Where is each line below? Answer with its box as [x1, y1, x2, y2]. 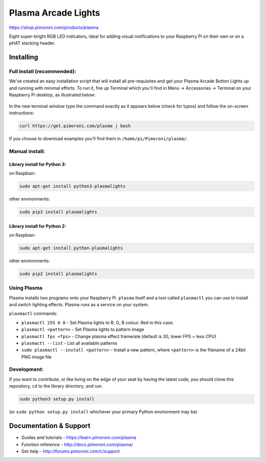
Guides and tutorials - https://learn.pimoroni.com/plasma [21, 435, 136, 440]
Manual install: [9, 147, 45, 154]
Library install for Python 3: [9, 161, 66, 167]
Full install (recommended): [9, 68, 77, 75]
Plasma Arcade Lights [9, 7, 100, 18]
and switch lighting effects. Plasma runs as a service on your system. [9, 301, 149, 307]
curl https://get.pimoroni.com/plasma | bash [19, 123, 131, 129]
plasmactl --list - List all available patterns [21, 340, 117, 346]
